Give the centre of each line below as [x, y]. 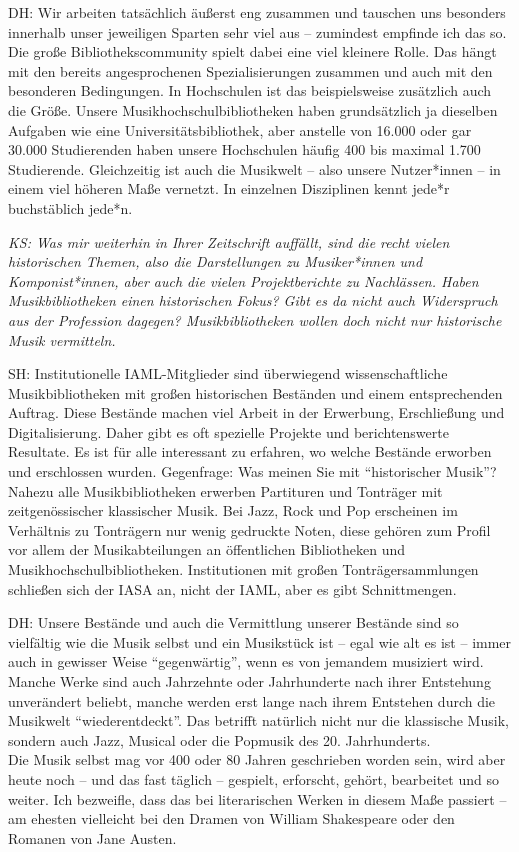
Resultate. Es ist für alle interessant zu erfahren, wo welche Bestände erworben [250, 451]
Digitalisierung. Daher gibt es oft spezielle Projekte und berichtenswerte [228, 431]
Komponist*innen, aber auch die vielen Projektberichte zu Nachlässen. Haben [243, 280]
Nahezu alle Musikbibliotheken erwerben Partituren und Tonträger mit [225, 490]
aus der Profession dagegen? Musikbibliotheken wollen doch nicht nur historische [255, 319]
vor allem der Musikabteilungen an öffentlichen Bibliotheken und [207, 549]
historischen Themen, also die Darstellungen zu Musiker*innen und [215, 261]
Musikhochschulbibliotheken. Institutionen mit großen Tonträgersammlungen [243, 569]
